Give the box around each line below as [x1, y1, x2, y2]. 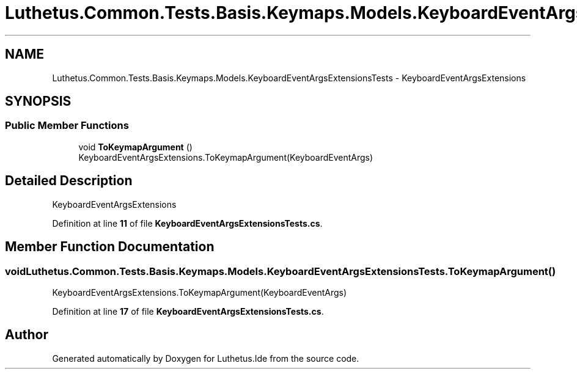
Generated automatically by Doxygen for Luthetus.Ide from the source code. [52, 353, 359, 364]
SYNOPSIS [5, 94, 72, 109]
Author [5, 327, 48, 343]
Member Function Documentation [5, 239, 215, 255]
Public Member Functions [5, 119, 129, 132]
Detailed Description [5, 173, 133, 189]
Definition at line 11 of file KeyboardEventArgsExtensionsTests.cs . [52, 218, 323, 229]
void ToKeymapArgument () [78, 141, 193, 152]
